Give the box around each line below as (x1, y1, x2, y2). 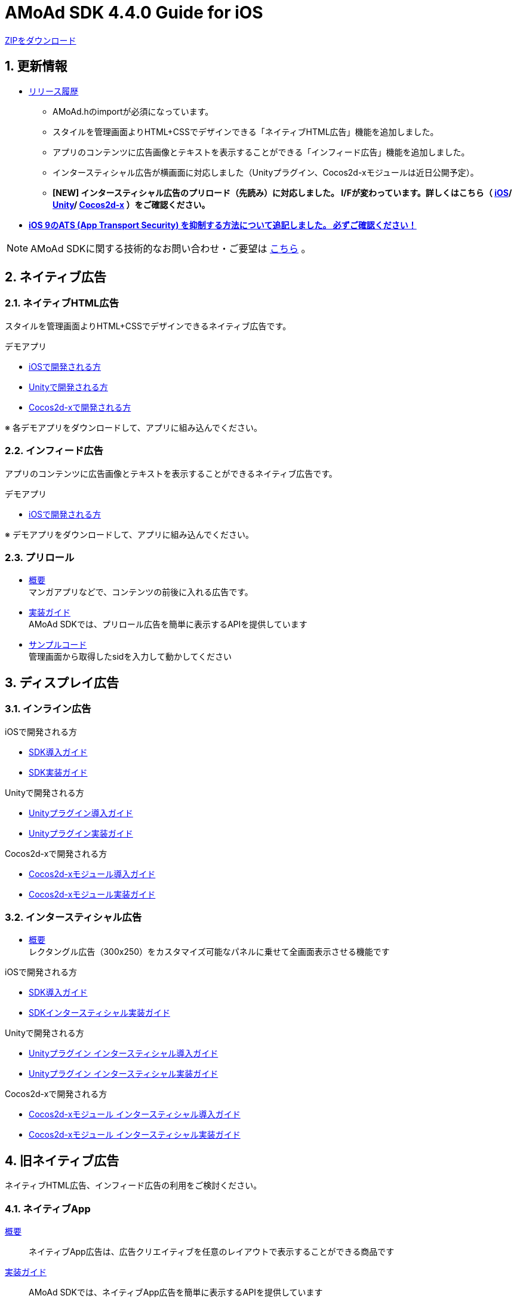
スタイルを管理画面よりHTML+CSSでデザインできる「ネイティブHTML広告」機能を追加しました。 (53, 126, 439, 137)
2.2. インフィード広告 (5, 445, 103, 457)
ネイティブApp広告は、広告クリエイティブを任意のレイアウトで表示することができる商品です (29, 1246, 395, 1257)
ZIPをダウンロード (5, 35, 76, 45)
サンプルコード (29, 639, 87, 650)
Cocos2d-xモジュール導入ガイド (29, 868, 156, 879)
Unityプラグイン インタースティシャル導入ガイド (29, 1048, 219, 1059)
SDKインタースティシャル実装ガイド (29, 1007, 170, 1018)
